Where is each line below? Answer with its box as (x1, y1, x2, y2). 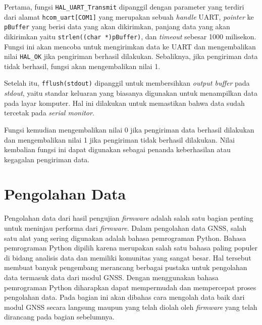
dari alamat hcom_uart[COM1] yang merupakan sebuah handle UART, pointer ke (4, 11, 254, 22)
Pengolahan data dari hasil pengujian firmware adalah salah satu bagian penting (4, 213, 253, 223)
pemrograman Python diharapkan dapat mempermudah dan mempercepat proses (4, 282, 256, 292)
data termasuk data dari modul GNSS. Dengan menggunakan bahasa (4, 272, 219, 282)
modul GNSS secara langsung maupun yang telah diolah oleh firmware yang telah (4, 301, 257, 312)
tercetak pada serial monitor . (4, 107, 94, 118)
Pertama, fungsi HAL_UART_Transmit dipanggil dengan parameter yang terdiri (4, 2, 244, 12)
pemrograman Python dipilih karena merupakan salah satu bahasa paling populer (4, 242, 257, 253)
